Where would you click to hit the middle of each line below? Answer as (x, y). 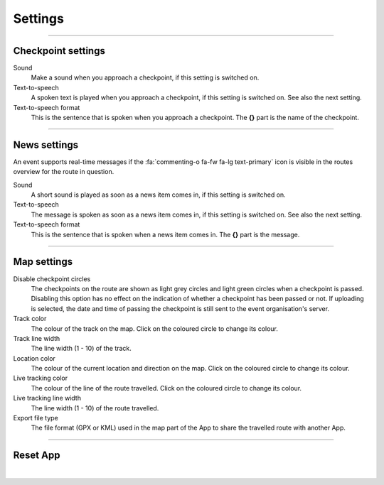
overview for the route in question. (64, 172)
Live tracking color (41, 378)
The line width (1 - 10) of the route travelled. (95, 408)
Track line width (37, 338)
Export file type (36, 418)
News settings (46, 145)
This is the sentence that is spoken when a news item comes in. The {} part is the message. (165, 234)
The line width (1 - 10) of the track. (81, 349)
